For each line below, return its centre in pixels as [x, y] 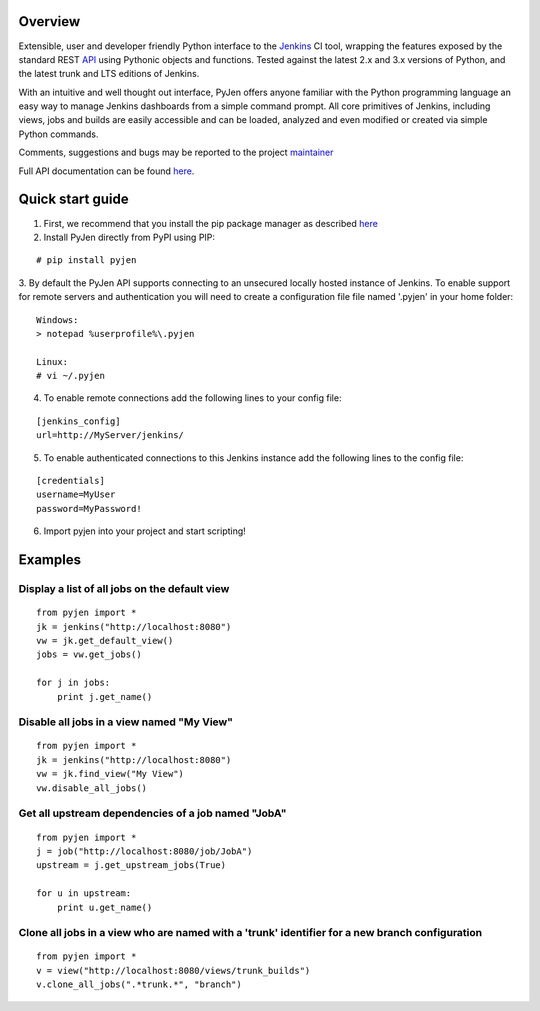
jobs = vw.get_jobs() [89, 654]
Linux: [52, 361]
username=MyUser [76, 494]
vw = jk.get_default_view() [105, 640]
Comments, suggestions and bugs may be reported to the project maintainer [176, 152]
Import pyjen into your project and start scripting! [145, 531]
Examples [50, 559]
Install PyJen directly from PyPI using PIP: [129, 237]
